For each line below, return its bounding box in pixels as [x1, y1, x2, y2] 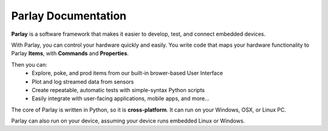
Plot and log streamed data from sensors [32, 78, 134, 85]
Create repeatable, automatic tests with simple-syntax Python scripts [32, 86, 205, 93]
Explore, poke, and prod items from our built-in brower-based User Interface [32, 70, 223, 77]
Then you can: [11, 61, 48, 68]
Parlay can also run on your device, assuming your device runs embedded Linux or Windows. [11, 117, 245, 124]
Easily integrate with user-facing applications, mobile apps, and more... [32, 95, 210, 102]
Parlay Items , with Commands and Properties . [11, 50, 129, 57]
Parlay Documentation [11, 9, 127, 22]
